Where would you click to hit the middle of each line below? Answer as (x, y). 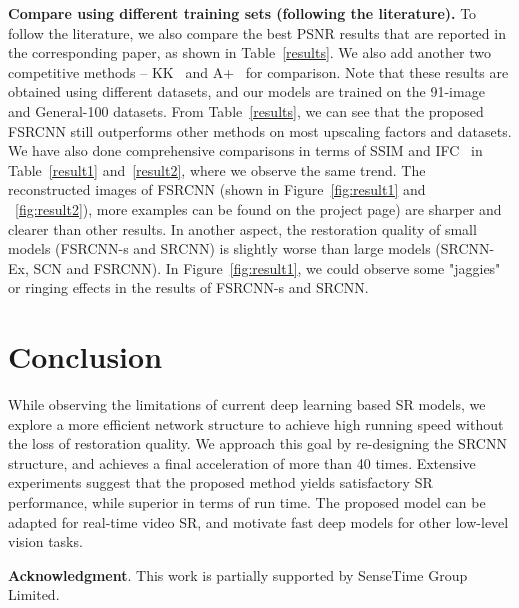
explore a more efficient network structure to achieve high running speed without (256, 423)
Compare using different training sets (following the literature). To (242, 13)
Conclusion (85, 356)
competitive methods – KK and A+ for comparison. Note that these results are (258, 71)
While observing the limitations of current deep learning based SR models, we (247, 404)
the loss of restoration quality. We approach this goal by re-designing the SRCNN (257, 443)
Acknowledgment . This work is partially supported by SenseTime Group (238, 574)
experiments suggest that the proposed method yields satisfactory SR (220, 482)
